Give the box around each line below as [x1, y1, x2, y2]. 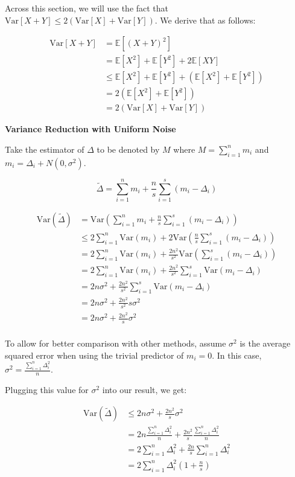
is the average [239, 336, 291, 349]
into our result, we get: [102, 383, 187, 395]
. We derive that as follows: [154, 13, 256, 26]
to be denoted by [97, 142, 160, 155]
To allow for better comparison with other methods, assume [5, 336, 226, 349]
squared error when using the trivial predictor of [5, 348, 184, 361]
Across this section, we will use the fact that [5, 2, 169, 14]
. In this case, [212, 348, 262, 361]
